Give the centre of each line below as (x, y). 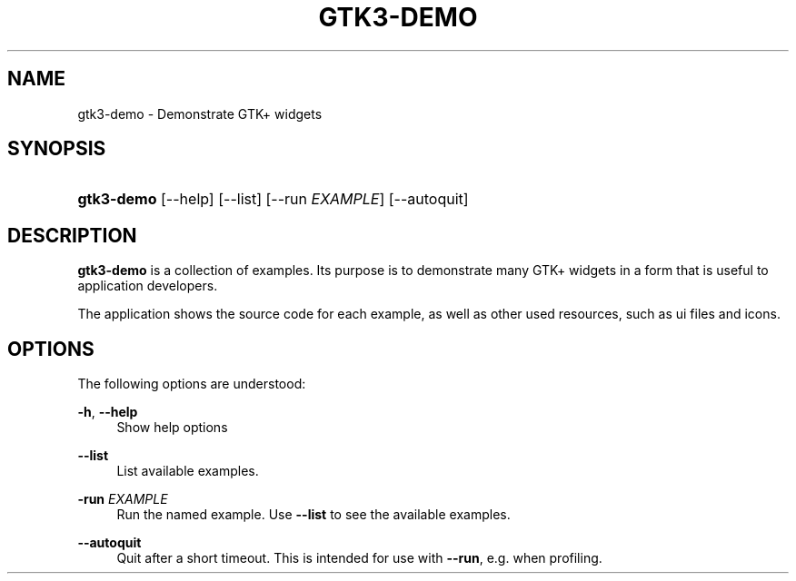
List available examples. (188, 471)
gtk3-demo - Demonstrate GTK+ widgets (200, 113)
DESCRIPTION (72, 235)
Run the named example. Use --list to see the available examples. (313, 515)
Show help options (172, 428)
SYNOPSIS (57, 149)
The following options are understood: (192, 384)
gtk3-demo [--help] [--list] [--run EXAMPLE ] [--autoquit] (273, 199)
